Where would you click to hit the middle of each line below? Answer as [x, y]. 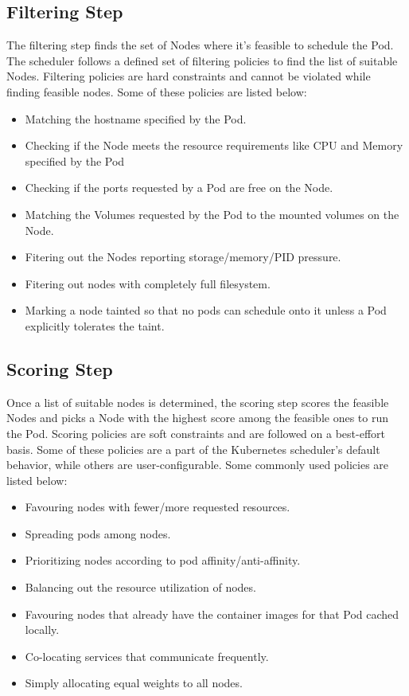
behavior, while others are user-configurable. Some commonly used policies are [198, 465]
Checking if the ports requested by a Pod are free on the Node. [179, 188]
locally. [42, 630]
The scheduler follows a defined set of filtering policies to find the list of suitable [202, 60]
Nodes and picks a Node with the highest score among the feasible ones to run [198, 418]
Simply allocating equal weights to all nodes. [134, 683]
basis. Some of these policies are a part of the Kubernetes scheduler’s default [193, 449]
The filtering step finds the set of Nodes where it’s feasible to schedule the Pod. [200, 45]
